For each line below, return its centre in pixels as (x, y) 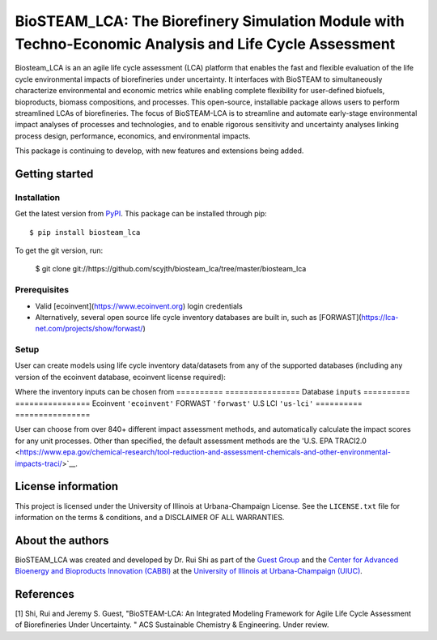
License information (67, 486)
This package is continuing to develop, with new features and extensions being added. (159, 151)
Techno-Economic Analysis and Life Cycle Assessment (205, 44)
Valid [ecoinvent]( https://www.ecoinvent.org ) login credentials (139, 306)
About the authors (62, 540)
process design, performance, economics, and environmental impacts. (133, 136)
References (45, 594)
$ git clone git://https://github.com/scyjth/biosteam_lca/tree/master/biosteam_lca (171, 269)
